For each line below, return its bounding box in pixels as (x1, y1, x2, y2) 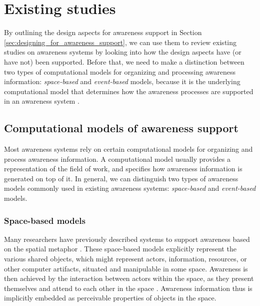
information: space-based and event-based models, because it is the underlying (4, 76, 240, 87)
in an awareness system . (4, 96, 79, 106)
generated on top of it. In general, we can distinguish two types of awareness (4, 173, 238, 183)
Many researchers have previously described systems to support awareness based (4, 233, 250, 244)
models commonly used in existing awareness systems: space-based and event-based (4, 183, 256, 193)
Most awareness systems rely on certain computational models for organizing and (4, 144, 253, 154)
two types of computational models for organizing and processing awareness (4, 66, 235, 77)
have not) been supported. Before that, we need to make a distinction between (4, 56, 244, 67)
